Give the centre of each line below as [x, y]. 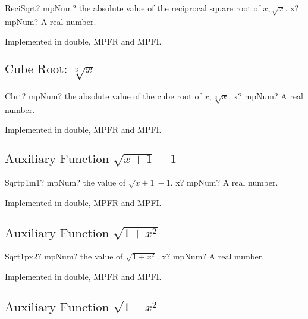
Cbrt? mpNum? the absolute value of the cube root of [103, 96]
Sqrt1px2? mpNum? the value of [64, 256]
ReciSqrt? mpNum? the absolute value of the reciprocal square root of [133, 8]
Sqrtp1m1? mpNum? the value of [65, 182]
